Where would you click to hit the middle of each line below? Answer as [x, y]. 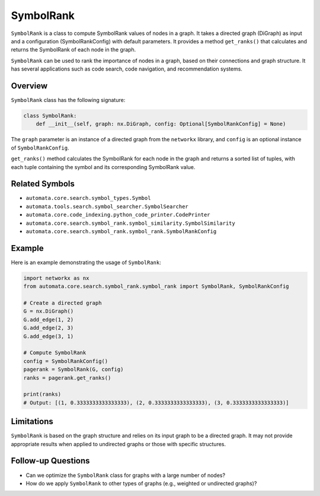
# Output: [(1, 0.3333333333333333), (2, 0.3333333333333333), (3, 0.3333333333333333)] [156, 403]
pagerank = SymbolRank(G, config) [73, 370]
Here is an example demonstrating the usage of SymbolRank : [86, 262]
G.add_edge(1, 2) [49, 319]
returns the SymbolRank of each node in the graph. [73, 50]
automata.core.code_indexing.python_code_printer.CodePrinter [118, 215]
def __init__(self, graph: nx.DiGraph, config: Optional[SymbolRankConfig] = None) [161, 124]
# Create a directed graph [63, 303]
